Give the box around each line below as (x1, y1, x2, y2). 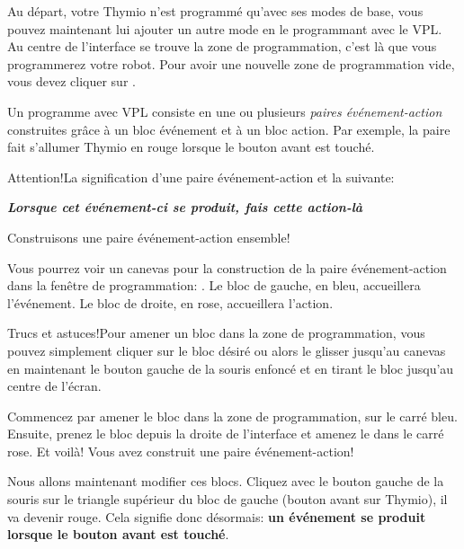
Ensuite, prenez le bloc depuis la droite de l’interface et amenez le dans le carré (7, 424, 444, 443)
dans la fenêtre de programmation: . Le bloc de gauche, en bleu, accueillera (7, 276, 421, 295)
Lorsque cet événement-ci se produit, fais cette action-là (7, 198, 363, 217)
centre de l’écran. (7, 376, 102, 395)
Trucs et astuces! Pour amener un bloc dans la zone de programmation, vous (7, 323, 425, 342)
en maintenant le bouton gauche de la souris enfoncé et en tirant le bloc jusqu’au (7, 359, 454, 377)
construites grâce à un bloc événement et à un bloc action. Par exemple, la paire (7, 120, 451, 138)
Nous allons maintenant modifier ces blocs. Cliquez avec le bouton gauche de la (7, 472, 444, 491)
